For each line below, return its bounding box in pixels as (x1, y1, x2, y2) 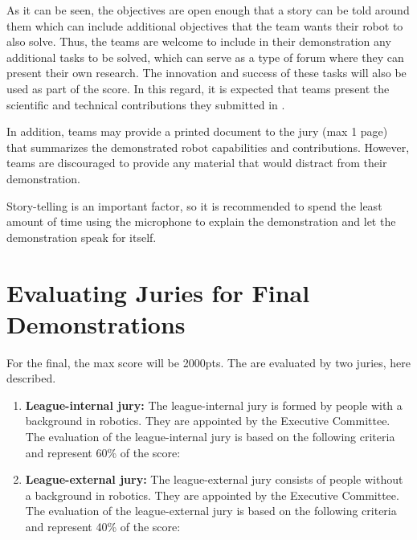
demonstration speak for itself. (6, 228, 157, 245)
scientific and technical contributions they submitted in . (6, 96, 285, 112)
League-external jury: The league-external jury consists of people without (25, 471, 403, 488)
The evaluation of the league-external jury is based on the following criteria (25, 502, 397, 519)
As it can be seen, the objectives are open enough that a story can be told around (6, 2, 410, 18)
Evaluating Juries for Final (6, 276, 310, 309)
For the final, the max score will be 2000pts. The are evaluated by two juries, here (6, 354, 411, 370)
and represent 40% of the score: (25, 517, 181, 534)
